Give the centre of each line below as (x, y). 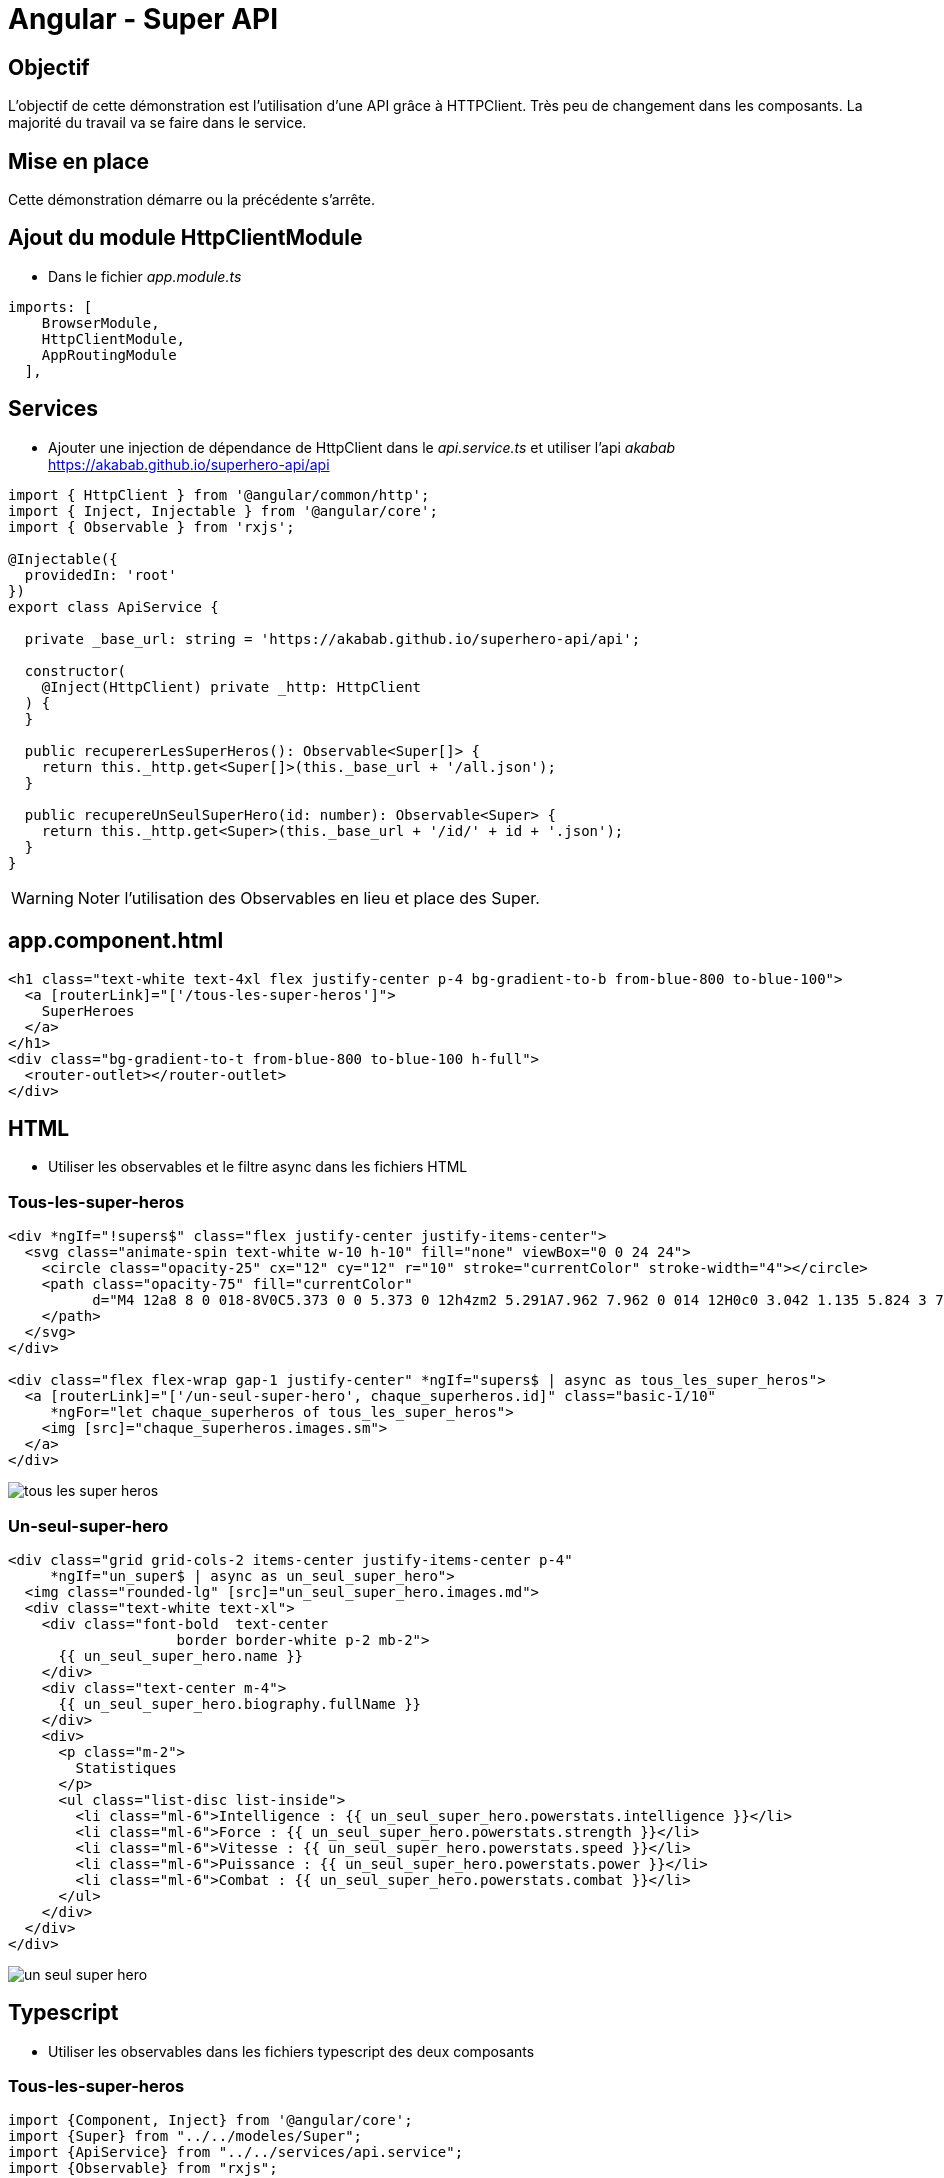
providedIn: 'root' (100, 574)
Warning (42, 897)
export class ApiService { (113, 606)
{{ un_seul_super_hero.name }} (181, 1655)
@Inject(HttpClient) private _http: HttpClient (231, 686)
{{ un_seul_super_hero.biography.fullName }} (240, 1703)
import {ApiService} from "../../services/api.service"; (236, 2152)
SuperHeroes (88, 1010)
